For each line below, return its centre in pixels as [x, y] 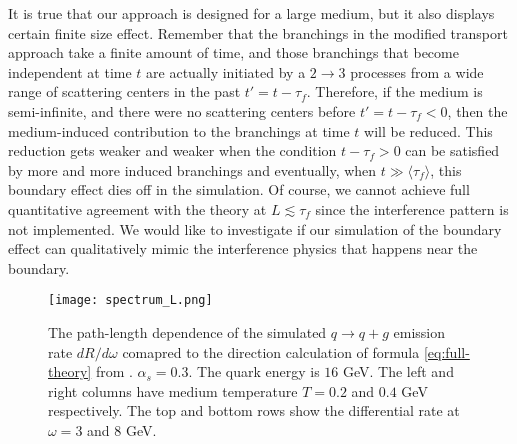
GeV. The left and [398, 371]
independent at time [70, 71]
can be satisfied [452, 150]
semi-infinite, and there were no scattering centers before [182, 110]
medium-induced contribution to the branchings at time [179, 130]
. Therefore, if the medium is [394, 91]
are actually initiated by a [226, 71]
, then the [477, 110]
